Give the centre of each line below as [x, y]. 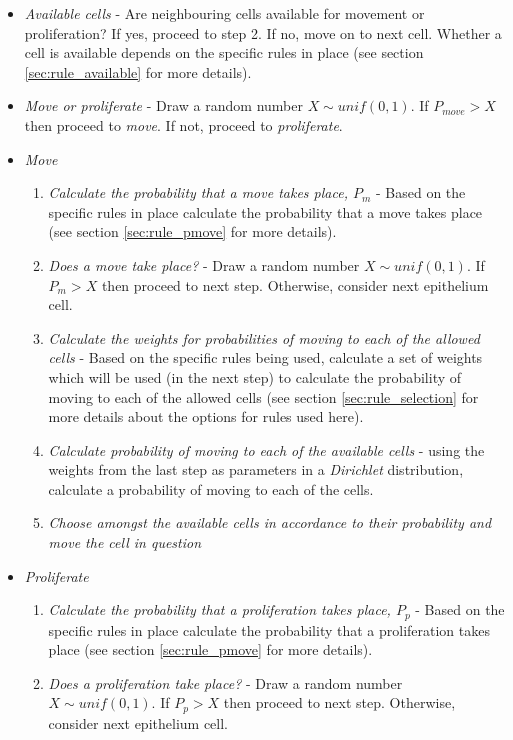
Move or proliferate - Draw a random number [163, 105]
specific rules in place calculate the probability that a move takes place [265, 211]
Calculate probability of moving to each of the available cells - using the [266, 449]
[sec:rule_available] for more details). [138, 71]
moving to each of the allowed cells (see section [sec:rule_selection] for [263, 396]
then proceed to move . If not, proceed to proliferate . [183, 124]
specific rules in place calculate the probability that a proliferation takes [269, 629]
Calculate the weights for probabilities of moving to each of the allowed [264, 337]
